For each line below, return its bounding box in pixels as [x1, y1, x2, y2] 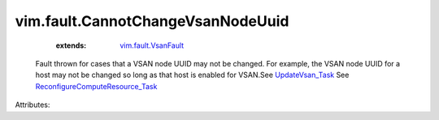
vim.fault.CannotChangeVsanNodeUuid [15, 12, 289, 30]
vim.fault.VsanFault [120, 41, 185, 50]
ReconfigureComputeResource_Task [35, 81, 158, 91]
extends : [55, 41, 87, 50]
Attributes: [15, 100, 50, 109]
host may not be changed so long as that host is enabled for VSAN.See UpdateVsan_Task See [35, 70, 350, 80]
